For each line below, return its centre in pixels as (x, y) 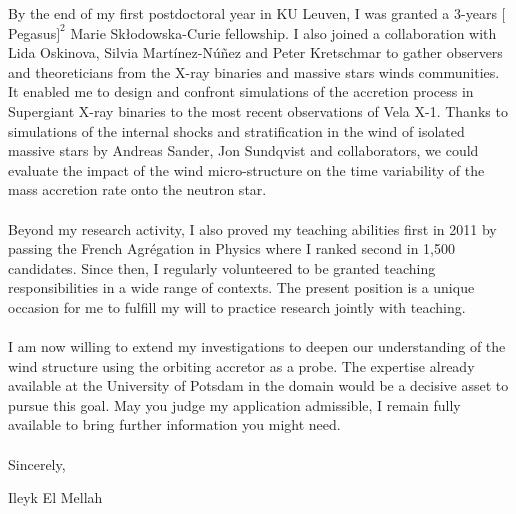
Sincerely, (37, 463)
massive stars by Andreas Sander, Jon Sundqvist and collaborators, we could (243, 150)
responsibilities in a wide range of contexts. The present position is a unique (241, 287)
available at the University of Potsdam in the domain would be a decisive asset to (258, 385)
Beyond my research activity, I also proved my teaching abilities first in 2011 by (252, 228)
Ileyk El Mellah (55, 497)
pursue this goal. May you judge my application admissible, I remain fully (234, 404)
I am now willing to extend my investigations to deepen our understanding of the (257, 346)
